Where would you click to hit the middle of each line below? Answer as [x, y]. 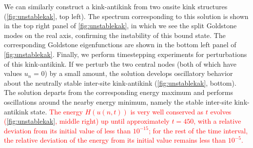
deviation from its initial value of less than [68, 130]
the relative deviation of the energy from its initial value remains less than [115, 140]
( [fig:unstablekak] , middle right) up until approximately [87, 121]
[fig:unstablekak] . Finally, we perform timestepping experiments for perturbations [126, 54]
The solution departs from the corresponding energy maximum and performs [118, 92]
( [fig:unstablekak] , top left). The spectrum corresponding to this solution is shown [126, 16]
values [13, 73]
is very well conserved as [167, 111]
